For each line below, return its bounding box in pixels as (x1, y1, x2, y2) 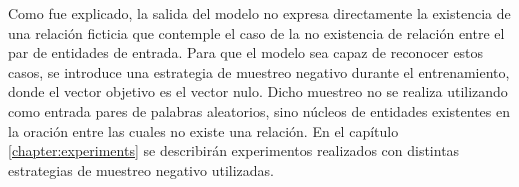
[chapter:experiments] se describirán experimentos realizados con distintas (8, 140, 460, 161)
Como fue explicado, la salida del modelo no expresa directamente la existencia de (8, 3, 511, 23)
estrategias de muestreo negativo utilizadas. (8, 159, 274, 180)
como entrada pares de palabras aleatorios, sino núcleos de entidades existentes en (8, 100, 510, 121)
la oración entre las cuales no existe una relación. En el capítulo (8, 120, 399, 141)
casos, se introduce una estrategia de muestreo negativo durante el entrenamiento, (8, 61, 510, 82)
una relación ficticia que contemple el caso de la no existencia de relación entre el (8, 22, 505, 43)
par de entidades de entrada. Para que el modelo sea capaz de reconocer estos (8, 42, 484, 63)
